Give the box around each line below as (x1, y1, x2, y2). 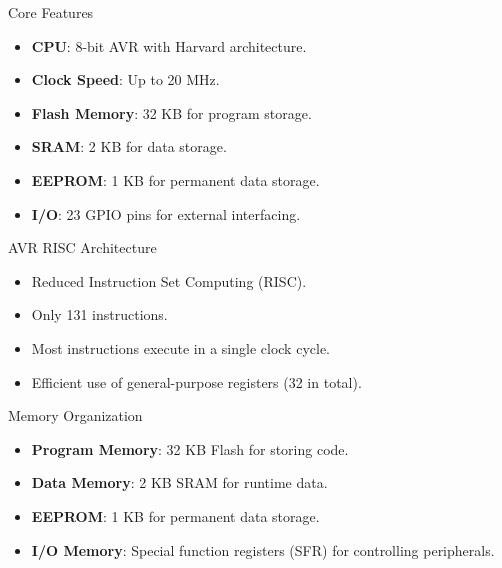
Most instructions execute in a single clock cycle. (31, 337, 330, 358)
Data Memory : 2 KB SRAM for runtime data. (31, 472, 328, 493)
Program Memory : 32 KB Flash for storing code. (31, 438, 349, 459)
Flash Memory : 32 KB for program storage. (31, 102, 312, 123)
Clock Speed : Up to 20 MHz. (31, 69, 220, 90)
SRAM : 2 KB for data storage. (31, 136, 227, 157)
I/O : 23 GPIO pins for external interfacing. (31, 203, 301, 224)
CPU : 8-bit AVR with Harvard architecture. (31, 35, 307, 56)
